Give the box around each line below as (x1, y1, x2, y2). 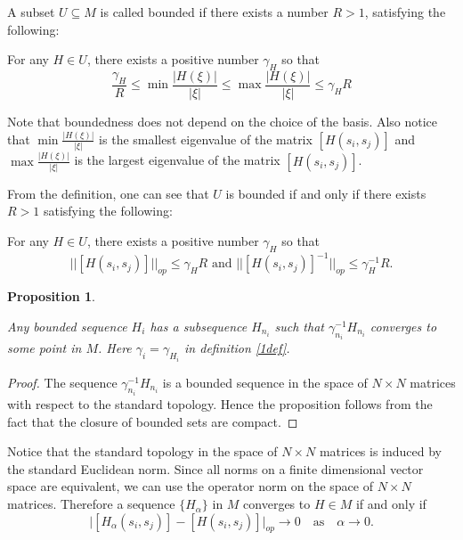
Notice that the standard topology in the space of (7, 442, 278, 461)
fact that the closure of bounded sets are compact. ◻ (7, 412, 298, 430)
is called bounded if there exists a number (100, 3, 329, 20)
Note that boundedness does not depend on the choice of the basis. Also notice (7, 112, 438, 131)
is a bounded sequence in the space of (162, 372, 368, 391)
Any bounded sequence (7, 316, 127, 335)
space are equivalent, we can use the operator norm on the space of (7, 477, 373, 495)
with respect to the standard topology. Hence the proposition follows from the (7, 395, 433, 413)
